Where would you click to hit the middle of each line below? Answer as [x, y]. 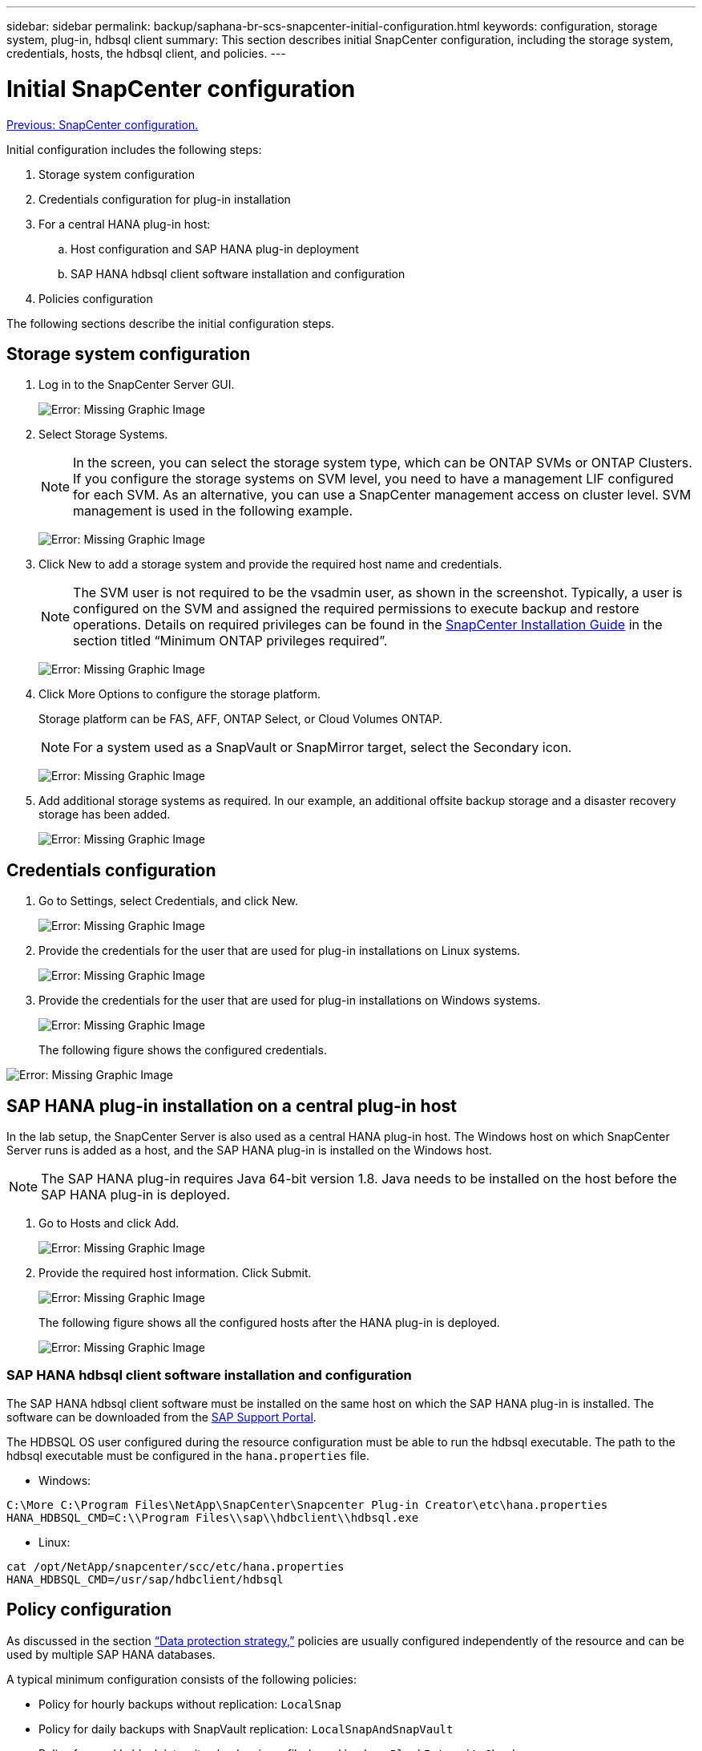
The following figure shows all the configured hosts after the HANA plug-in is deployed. [269, 1323]
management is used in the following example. [213, 511]
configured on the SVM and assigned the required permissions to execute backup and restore [356, 609]
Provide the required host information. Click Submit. [175, 1273]
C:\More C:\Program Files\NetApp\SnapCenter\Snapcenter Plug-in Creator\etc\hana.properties [307, 1504]
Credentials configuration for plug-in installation [165, 199]
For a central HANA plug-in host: [125, 224]
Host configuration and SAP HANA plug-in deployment [215, 249]
